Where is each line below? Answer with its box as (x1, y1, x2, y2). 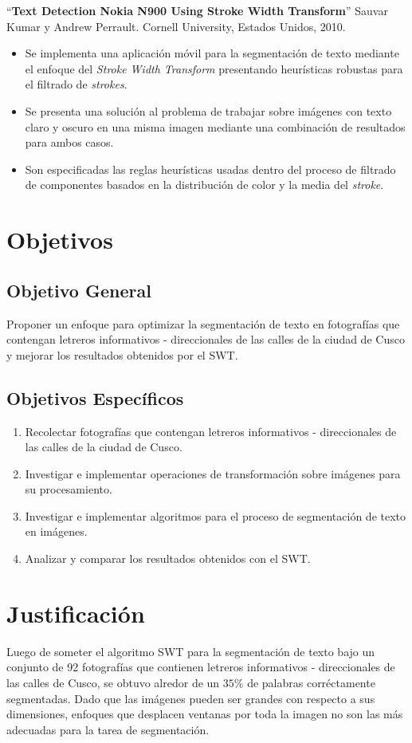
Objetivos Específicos (6, 385, 184, 410)
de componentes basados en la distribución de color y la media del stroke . (25, 176, 384, 193)
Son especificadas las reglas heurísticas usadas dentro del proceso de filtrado (25, 160, 396, 177)
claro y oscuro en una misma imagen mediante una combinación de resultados (25, 118, 406, 135)
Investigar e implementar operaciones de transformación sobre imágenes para (25, 465, 401, 482)
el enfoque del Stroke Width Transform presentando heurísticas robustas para (25, 60, 403, 77)
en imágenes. (25, 523, 88, 540)
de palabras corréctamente (247, 674, 375, 690)
